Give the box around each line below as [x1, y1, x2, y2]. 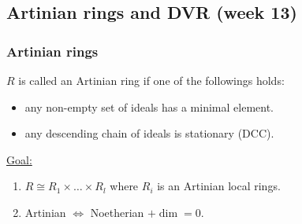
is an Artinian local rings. [157, 178, 281, 194]
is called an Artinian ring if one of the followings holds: [18, 72, 285, 88]
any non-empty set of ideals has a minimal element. [24, 98, 274, 115]
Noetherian [90, 204, 144, 220]
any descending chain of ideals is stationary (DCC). [24, 125, 274, 141]
